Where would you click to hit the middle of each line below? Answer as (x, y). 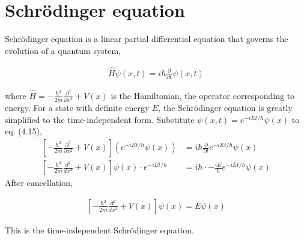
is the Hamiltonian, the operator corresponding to (203, 95)
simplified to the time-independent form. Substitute (100, 119)
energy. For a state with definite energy (77, 108)
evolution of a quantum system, (63, 50)
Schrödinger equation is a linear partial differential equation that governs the (147, 39)
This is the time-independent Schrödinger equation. (99, 229)
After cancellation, (39, 183)
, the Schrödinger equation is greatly (225, 108)
